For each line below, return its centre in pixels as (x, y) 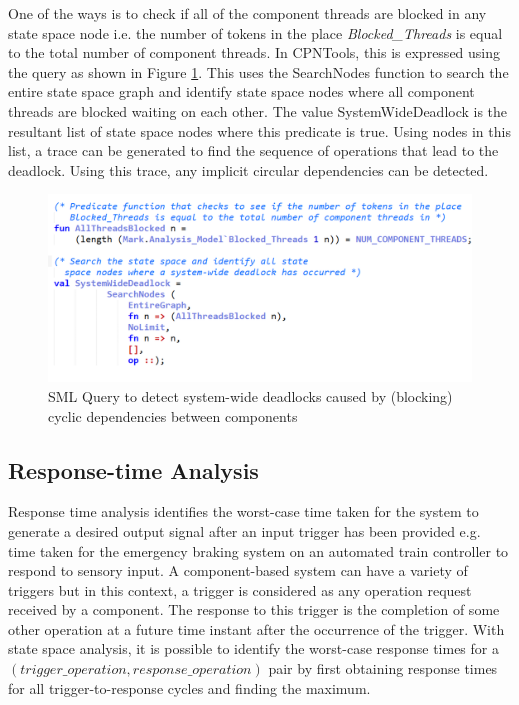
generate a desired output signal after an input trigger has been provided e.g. (244, 530)
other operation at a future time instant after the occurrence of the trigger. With (256, 628)
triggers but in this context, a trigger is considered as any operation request (240, 589)
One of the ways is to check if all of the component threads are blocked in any (247, 13)
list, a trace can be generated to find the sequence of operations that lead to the (253, 150)
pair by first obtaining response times (383, 668)
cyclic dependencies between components (173, 415)
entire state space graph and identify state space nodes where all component (241, 91)
